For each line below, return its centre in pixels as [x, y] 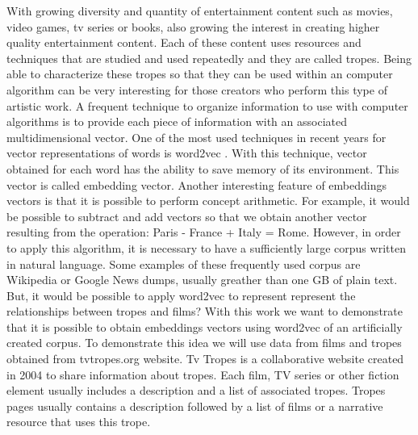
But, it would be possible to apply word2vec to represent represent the [181, 295]
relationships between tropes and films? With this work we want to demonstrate [205, 311]
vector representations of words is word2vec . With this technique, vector [187, 153]
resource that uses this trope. [79, 422]
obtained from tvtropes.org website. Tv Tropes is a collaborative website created [205, 359]
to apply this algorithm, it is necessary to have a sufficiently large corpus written [206, 247]
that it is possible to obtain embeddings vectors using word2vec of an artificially [205, 326]
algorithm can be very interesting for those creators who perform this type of [197, 89]
